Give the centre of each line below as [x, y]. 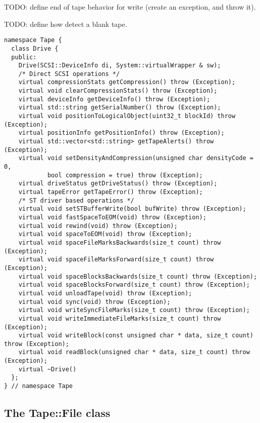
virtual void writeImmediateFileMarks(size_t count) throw [120, 318]
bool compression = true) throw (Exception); [125, 175]
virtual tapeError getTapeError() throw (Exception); [111, 192]
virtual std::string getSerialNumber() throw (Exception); [120, 108]
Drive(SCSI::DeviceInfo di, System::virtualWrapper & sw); [120, 66]
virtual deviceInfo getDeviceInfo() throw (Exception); [114, 99]
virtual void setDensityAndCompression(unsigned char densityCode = [136, 158]
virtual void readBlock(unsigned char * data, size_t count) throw [134, 352]
